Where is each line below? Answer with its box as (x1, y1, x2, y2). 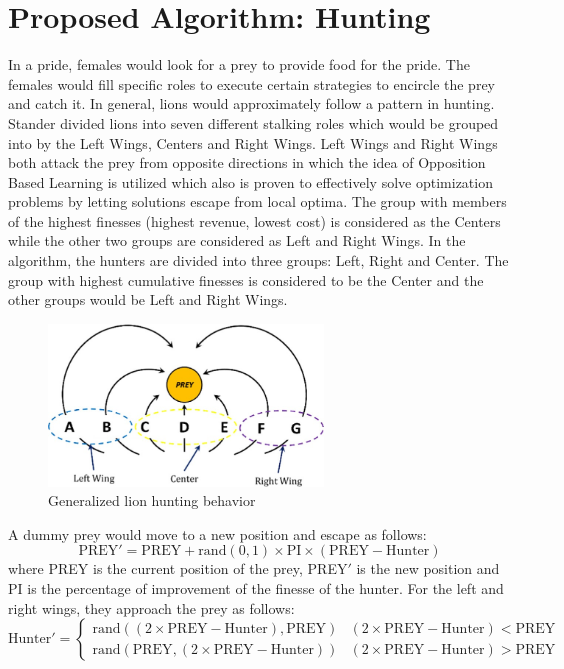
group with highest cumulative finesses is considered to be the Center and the (8, 269, 484, 290)
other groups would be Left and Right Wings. (8, 289, 288, 310)
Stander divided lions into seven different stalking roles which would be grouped (8, 112, 499, 133)
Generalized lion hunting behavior (48, 490, 256, 511)
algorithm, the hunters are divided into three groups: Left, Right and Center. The (8, 250, 509, 271)
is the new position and (356, 558, 500, 579)
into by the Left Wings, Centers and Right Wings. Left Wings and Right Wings (8, 132, 498, 153)
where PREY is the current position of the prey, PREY (8, 558, 348, 579)
